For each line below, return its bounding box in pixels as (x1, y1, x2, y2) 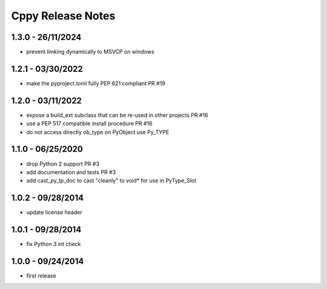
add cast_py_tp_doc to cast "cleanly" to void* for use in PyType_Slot (26, 177, 197, 184)
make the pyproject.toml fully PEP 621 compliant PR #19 (26, 79, 166, 87)
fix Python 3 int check (26, 241, 81, 248)
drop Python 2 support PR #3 (26, 160, 100, 167)
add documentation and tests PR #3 (26, 168, 116, 175)
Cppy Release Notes (11, 9, 116, 22)
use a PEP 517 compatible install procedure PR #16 (26, 120, 153, 127)
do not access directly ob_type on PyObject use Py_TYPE (26, 128, 170, 135)
